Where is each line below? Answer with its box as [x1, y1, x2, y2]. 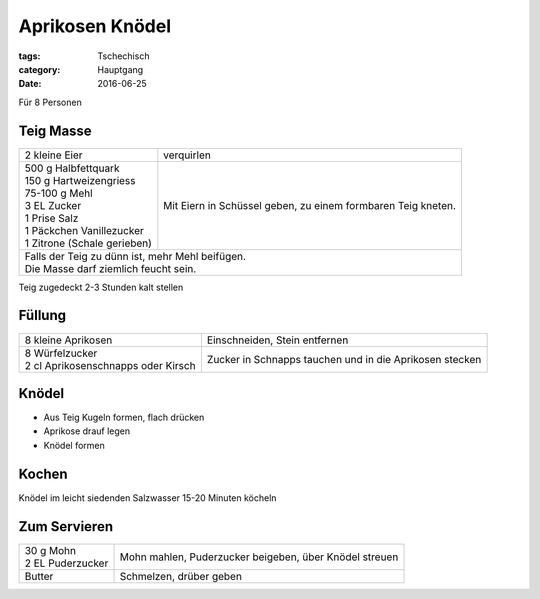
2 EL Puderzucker [24, 556, 109, 570]
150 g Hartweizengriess [24, 173, 136, 187]
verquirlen [163, 148, 212, 162]
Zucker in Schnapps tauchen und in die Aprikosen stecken [206, 352, 482, 366]
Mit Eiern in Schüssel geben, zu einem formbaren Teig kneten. [163, 198, 457, 212]
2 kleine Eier [24, 148, 83, 162]
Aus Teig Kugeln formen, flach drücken [43, 411, 205, 424]
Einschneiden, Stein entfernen [206, 333, 349, 347]
